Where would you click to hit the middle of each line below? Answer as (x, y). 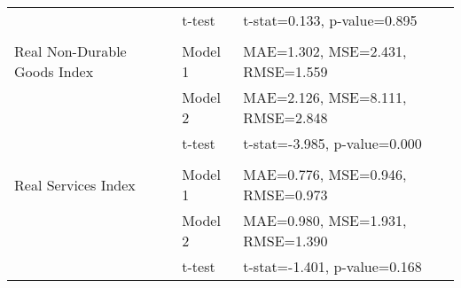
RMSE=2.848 (285, 117)
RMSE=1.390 (285, 241)
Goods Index (54, 71)
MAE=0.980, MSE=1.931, (325, 220)
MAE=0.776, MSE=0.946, (325, 174)
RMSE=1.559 (285, 71)
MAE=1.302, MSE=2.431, (325, 51)
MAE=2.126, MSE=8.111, (325, 97)
